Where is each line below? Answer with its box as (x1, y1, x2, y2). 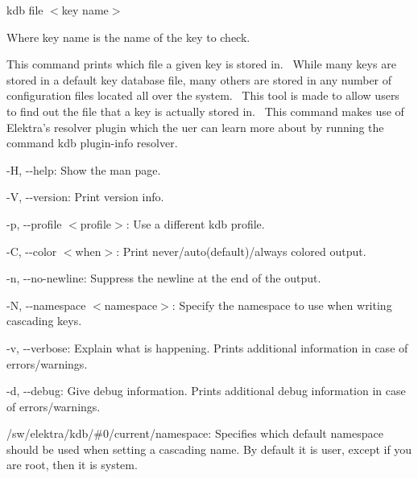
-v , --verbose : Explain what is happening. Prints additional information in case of (6, 339, 408, 356)
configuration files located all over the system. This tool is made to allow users (6, 87, 399, 104)
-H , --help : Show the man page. (6, 161, 161, 178)
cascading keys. (6, 312, 82, 329)
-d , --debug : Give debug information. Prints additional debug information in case (6, 382, 406, 399)
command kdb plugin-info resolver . (6, 134, 178, 151)
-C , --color (6, 242, 57, 259)
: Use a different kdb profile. (126, 215, 265, 232)
